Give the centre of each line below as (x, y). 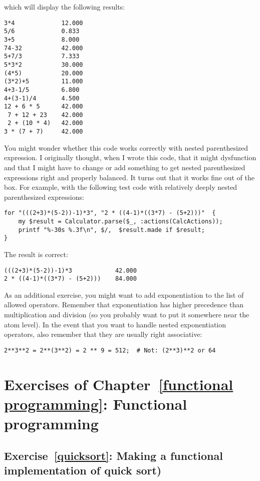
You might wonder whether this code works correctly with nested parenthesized (126, 147)
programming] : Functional (96, 403)
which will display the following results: (65, 7)
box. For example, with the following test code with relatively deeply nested (121, 187)
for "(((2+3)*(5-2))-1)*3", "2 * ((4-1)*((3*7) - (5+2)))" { (110, 213)
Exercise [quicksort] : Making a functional (113, 455)
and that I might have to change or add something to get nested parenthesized (125, 167)
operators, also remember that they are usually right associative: (103, 334)
